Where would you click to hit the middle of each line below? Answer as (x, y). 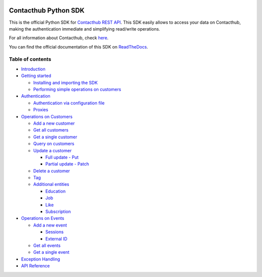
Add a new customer (54, 123)
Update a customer (52, 150)
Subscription (58, 212)
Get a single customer (55, 137)
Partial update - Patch (67, 164)
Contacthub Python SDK (47, 10)
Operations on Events (43, 218)
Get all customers (51, 130)
